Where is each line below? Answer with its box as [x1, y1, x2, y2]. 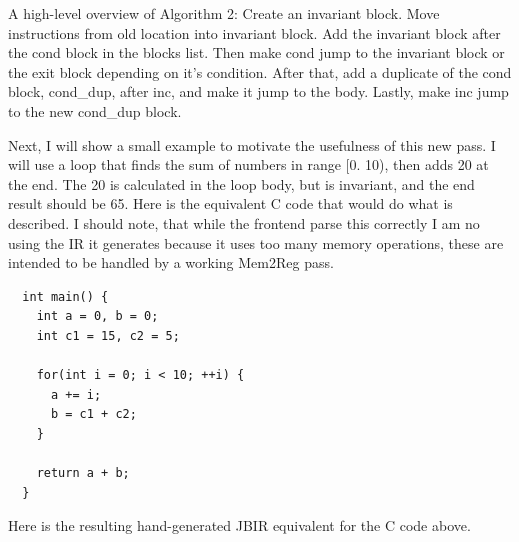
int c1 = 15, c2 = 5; [36, 328, 180, 343]
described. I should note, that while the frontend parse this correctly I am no [8, 212, 480, 233]
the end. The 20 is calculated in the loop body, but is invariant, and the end [8, 173, 475, 194]
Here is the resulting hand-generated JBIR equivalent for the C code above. [8, 515, 471, 536]
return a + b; [36, 466, 130, 481]
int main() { [22, 289, 109, 304]
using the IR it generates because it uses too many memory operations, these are [8, 232, 504, 253]
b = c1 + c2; [50, 407, 137, 422]
